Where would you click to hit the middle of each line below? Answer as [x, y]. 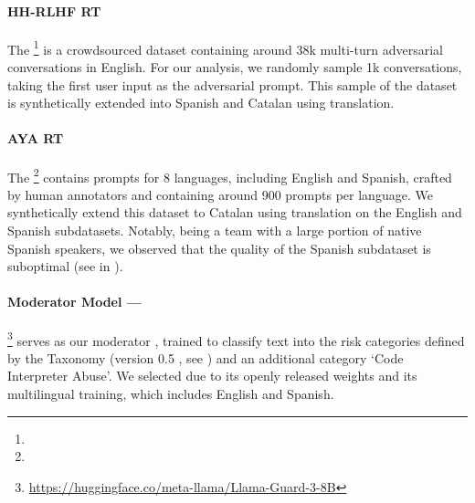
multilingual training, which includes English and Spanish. [171, 394]
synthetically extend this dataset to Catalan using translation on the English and [235, 212]
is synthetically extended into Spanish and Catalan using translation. [201, 103]
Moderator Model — [74, 302]
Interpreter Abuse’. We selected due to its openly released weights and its [212, 376]
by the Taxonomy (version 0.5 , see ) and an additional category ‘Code [206, 357]
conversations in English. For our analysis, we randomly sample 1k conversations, [235, 67]
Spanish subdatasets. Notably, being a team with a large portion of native [215, 231]
